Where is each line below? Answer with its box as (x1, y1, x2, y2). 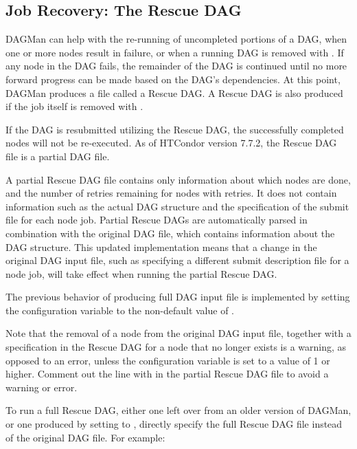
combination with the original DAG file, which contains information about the (5, 226, 335, 240)
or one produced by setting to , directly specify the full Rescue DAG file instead (5, 417, 343, 431)
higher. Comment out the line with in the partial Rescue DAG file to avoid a (5, 366, 329, 381)
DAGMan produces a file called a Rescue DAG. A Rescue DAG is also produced (5, 85, 343, 100)
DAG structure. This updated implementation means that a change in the (5, 239, 317, 254)
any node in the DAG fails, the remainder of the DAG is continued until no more (5, 58, 347, 73)
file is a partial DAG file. (5, 149, 110, 163)
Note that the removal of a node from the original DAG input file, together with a (5, 326, 352, 340)
